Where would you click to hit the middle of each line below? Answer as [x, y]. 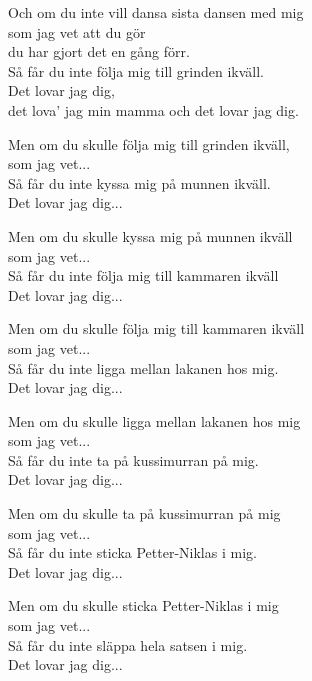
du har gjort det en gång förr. [99, 51]
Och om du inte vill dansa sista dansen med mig [156, 12]
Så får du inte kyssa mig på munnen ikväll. [139, 182]
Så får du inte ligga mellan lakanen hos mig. [143, 367]
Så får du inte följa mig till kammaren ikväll [143, 275]
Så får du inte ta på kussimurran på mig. [133, 459]
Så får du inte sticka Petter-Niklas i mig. [132, 552]
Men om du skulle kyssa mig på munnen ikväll [150, 235]
